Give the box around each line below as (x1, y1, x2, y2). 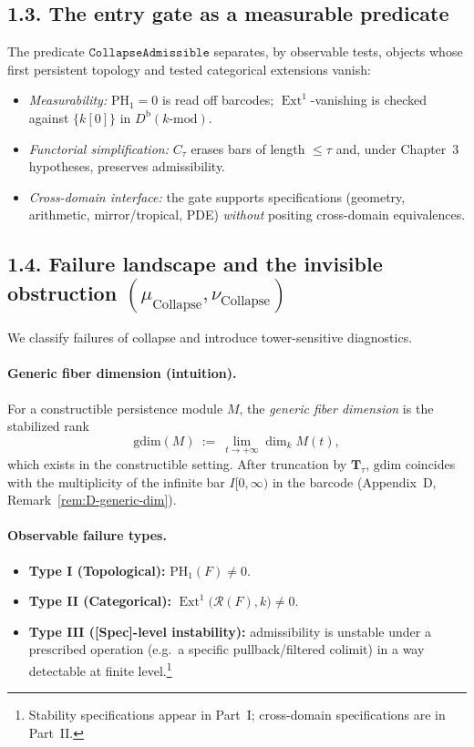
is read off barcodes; (161, 90, 274, 109)
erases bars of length (191, 138, 305, 158)
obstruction (7, 278, 118, 306)
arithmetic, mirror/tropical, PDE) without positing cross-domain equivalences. (28, 205, 466, 224)
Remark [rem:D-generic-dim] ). (7, 490, 177, 509)
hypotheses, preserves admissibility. (28, 157, 226, 176)
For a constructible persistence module (7, 398, 223, 417)
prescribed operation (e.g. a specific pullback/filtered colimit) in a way (28, 640, 425, 659)
